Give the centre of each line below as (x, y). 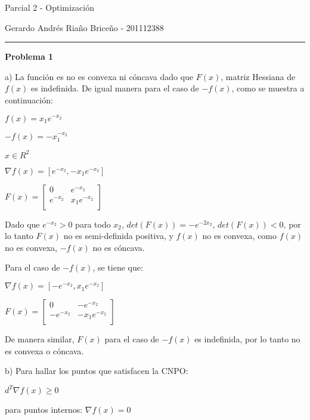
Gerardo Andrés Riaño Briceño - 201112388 (84, 27)
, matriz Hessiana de (258, 76)
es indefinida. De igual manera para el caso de (115, 88)
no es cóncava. (119, 247)
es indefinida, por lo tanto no (247, 339)
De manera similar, (40, 339)
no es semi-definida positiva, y (118, 236)
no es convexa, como (240, 236)
